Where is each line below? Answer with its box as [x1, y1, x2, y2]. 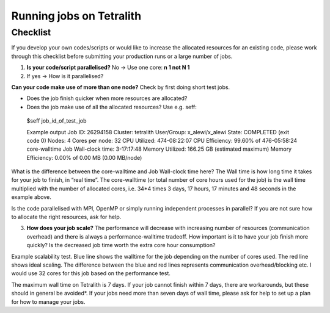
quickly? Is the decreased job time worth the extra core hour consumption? [26, 242, 216, 249]
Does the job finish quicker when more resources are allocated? [26, 95, 188, 102]
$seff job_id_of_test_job [26, 117, 87, 124]
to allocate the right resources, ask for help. [11, 214, 122, 221]
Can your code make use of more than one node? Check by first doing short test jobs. [11, 83, 230, 91]
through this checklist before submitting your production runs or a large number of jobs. [11, 52, 233, 60]
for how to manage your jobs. [11, 298, 86, 305]
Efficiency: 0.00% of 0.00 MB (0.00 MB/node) [26, 154, 142, 161]
